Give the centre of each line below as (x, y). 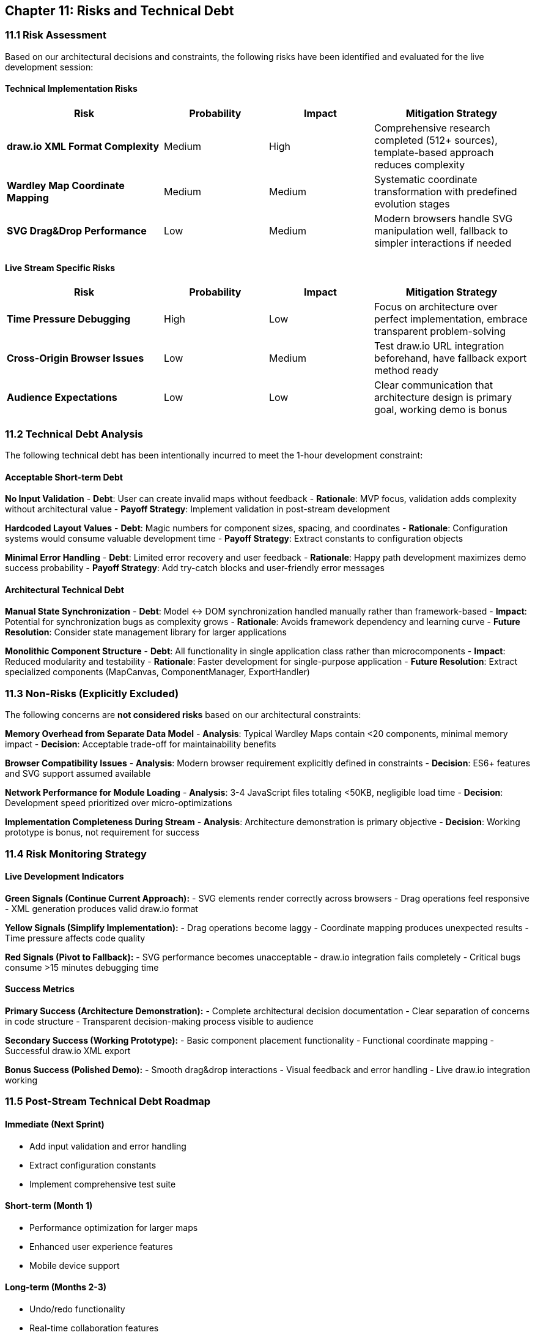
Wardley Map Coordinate (66, 186)
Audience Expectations (62, 398)
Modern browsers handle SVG (444, 219)
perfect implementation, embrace (451, 319)
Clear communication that (434, 385)
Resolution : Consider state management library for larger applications (146, 632)
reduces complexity (420, 165)
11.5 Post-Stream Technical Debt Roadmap (108, 1101)
